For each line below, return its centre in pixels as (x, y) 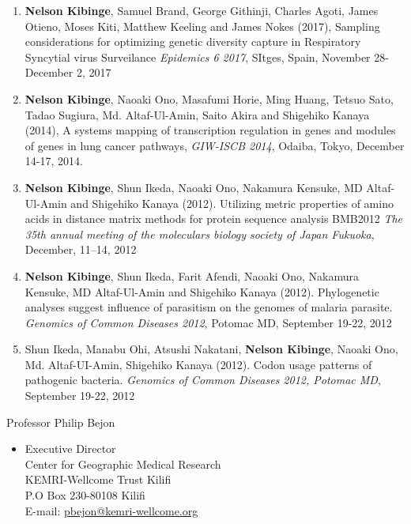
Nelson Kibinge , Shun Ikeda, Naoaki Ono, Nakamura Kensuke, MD (194, 187)
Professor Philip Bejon (61, 422)
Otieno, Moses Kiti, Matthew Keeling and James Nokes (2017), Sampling (202, 26)
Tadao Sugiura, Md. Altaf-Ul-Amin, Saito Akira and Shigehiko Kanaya (197, 114)
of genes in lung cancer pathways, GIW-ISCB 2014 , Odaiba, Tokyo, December (215, 145)
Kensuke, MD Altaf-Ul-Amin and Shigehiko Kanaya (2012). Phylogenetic (202, 291)
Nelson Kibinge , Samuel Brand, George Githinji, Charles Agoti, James (202, 10)
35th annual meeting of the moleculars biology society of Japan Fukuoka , (200, 234)
